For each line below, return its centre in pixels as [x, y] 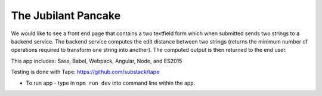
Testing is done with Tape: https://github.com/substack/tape [85, 72]
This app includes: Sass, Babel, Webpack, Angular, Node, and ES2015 [97, 61]
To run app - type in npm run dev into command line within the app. [111, 83]
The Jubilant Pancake [66, 16]
